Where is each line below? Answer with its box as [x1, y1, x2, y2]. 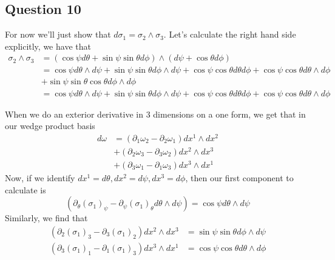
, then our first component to [185, 172, 294, 184]
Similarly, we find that [5, 212, 88, 224]
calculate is [5, 183, 46, 196]
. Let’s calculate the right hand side [163, 28, 296, 41]
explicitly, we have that [5, 39, 91, 52]
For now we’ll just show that [5, 28, 111, 41]
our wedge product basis [5, 119, 95, 132]
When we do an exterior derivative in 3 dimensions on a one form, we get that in [5, 107, 306, 120]
